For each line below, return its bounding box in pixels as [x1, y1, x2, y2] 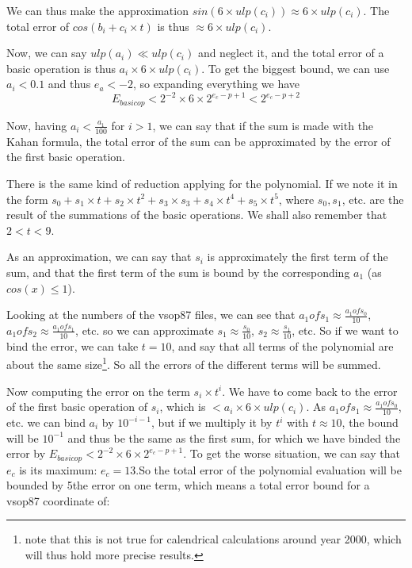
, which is [159, 398, 206, 415]
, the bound [341, 414, 399, 431]
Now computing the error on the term [6, 382, 190, 399]
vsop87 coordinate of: [6, 492, 110, 509]
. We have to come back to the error [222, 382, 398, 399]
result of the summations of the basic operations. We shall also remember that [6, 206, 387, 223]
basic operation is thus [6, 59, 116, 76]
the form [6, 190, 48, 207]
